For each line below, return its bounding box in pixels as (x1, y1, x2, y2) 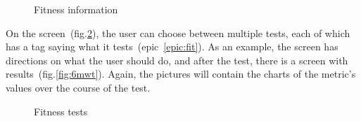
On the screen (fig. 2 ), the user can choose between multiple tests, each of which (6, 25, 350, 40)
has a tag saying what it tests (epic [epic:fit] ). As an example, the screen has (6, 39, 338, 54)
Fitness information (34, 2, 118, 16)
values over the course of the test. (6, 80, 151, 94)
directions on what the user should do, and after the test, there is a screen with (6, 52, 348, 67)
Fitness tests (34, 104, 88, 118)
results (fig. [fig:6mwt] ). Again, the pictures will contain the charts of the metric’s (6, 66, 356, 81)
